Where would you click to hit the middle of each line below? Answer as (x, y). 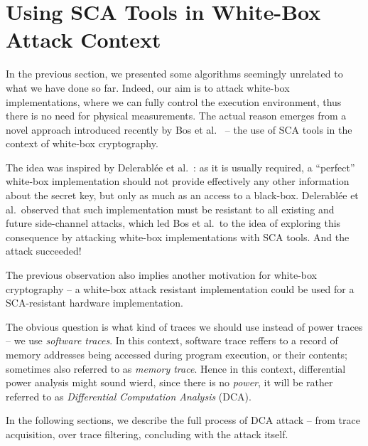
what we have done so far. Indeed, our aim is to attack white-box (148, 87)
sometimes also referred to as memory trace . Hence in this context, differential (176, 368)
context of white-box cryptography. (82, 143)
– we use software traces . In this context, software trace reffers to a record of (172, 340)
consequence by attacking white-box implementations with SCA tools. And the (178, 237)
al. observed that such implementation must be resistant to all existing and (170, 209)
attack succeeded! (44, 251)
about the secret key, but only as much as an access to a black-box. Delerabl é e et (182, 195)
